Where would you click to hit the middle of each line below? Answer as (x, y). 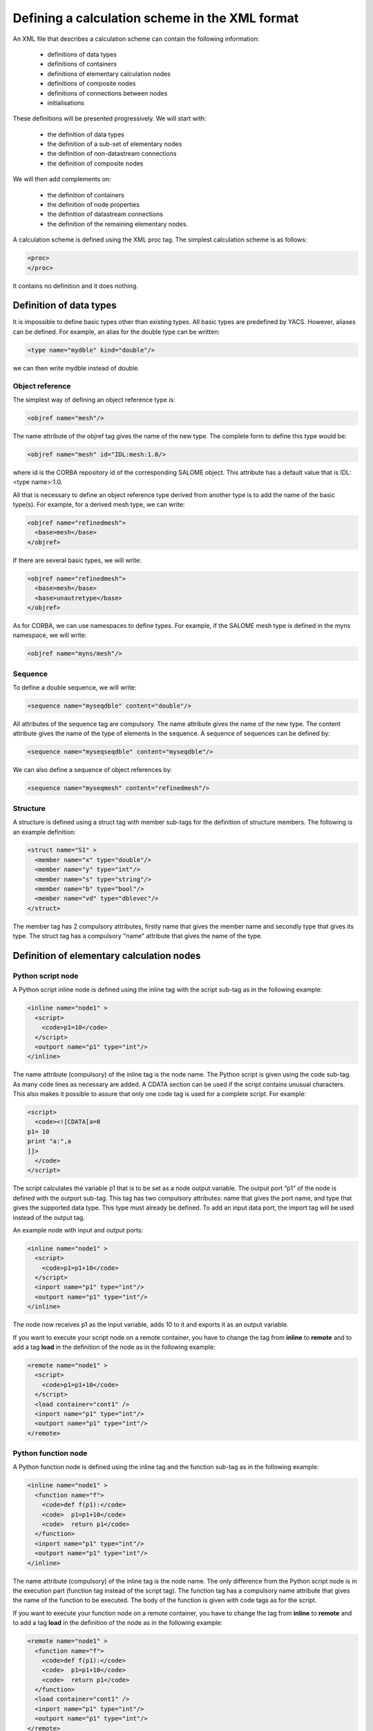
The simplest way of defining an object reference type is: (94, 400)
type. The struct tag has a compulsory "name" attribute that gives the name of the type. (137, 936)
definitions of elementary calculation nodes (109, 73)
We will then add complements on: (62, 179)
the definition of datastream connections (105, 214)
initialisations (66, 102)
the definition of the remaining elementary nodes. (118, 224)
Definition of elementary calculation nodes (107, 956)
